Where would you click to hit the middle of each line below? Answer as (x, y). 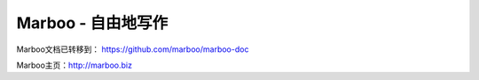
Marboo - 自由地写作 (92, 23)
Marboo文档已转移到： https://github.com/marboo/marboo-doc (133, 49)
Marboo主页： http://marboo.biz (75, 65)
